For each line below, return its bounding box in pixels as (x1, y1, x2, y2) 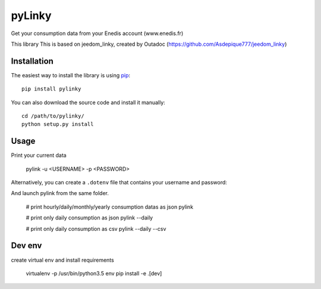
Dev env (11, 241, 42, 251)
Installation (11, 56, 53, 66)
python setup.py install (21, 121, 94, 128)
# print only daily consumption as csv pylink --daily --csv (26, 225, 166, 232)
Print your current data (11, 152, 67, 159)
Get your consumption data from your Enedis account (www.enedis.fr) (11, 30, 184, 37)
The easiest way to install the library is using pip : (11, 71, 131, 78)
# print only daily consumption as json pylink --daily (26, 214, 153, 221)
